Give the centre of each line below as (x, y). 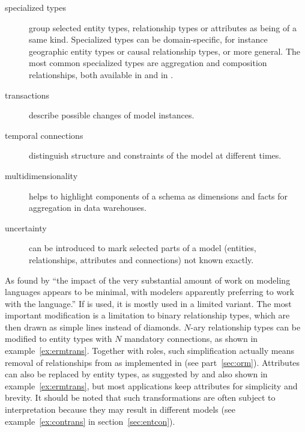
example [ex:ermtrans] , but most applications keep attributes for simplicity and (151, 385)
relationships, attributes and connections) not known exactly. (141, 259)
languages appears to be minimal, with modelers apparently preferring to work (149, 292)
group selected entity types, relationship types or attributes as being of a (163, 27)
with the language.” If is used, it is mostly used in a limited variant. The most (148, 303)
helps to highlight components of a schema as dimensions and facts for (159, 196)
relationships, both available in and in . (101, 74)
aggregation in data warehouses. (88, 208)
